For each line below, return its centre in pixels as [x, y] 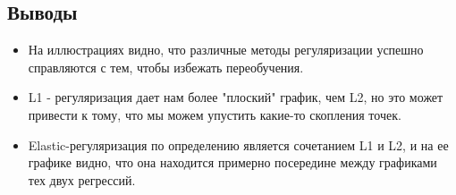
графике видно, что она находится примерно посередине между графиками [232, 162]
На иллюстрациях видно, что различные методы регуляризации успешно [226, 50]
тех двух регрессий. [82, 179]
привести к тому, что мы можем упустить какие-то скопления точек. [215, 114]
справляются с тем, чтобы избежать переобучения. [166, 67]
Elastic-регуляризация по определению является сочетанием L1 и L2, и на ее [238, 144]
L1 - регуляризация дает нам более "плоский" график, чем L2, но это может [236, 97]
